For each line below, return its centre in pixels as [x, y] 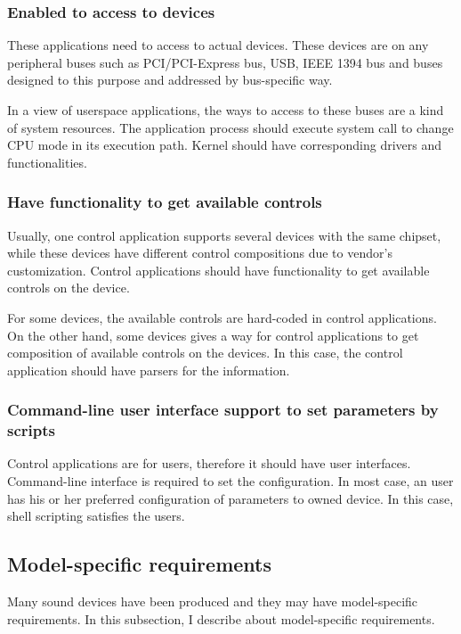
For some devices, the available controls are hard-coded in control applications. [222, 317]
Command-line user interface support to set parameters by [223, 410]
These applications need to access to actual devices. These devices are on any [218, 45]
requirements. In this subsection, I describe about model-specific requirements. [221, 618]
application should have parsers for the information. [149, 370]
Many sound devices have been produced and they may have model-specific [213, 601]
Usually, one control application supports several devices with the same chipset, [224, 235]
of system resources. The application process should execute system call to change [230, 127]
